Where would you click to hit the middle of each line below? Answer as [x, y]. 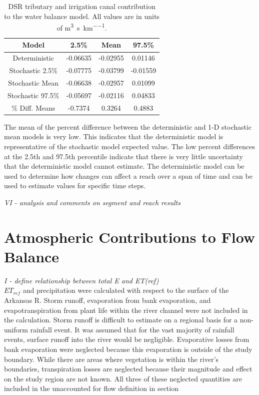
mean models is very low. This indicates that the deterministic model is [114, 136]
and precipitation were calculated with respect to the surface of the [126, 290]
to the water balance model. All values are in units [82, 16]
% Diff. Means [33, 107]
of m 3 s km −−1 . [82, 27]
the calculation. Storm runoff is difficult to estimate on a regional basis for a [121, 320]
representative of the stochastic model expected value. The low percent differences [130, 146]
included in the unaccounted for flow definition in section [91, 388]
